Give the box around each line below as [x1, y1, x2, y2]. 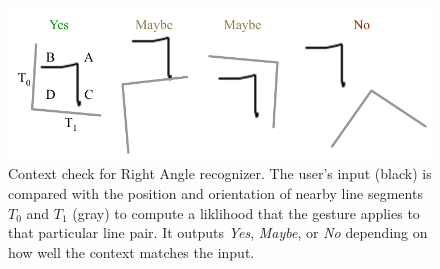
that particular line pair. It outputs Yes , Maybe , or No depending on [8, 222, 428, 243]
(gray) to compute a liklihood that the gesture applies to [72, 202, 420, 223]
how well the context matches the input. [8, 241, 255, 262]
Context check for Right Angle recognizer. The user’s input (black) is [8, 163, 432, 184]
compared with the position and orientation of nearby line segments [8, 182, 423, 203]
